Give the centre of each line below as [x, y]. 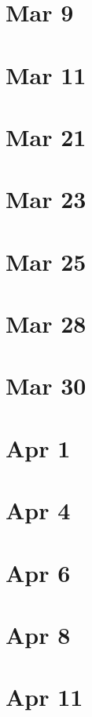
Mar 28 [46, 324]
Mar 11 [46, 74]
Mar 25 [46, 261]
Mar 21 [46, 136]
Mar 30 [46, 385]
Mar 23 [46, 199]
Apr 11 [44, 697]
